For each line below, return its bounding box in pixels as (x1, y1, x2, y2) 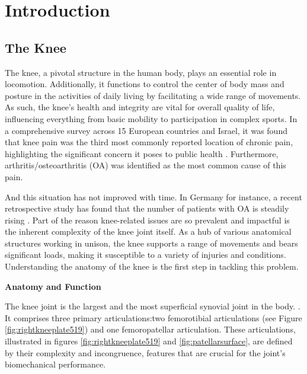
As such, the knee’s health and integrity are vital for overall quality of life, (5, 101, 275, 113)
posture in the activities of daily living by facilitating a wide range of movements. (5, 89, 301, 101)
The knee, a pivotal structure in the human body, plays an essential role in (5, 66, 277, 78)
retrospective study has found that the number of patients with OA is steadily (5, 202, 289, 215)
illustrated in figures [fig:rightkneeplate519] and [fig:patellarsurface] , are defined (5, 335, 293, 347)
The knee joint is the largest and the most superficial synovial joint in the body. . (5, 300, 300, 312)
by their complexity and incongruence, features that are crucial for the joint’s (5, 346, 286, 359)
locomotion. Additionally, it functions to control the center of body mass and (5, 78, 284, 90)
